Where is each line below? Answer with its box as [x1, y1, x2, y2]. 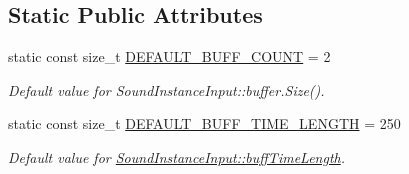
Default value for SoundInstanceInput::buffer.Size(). [8, 79, 325, 100]
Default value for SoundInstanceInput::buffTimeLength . [8, 146, 346, 167]
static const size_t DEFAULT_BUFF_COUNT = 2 [8, 46, 331, 67]
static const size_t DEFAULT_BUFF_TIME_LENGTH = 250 [8, 113, 401, 134]
